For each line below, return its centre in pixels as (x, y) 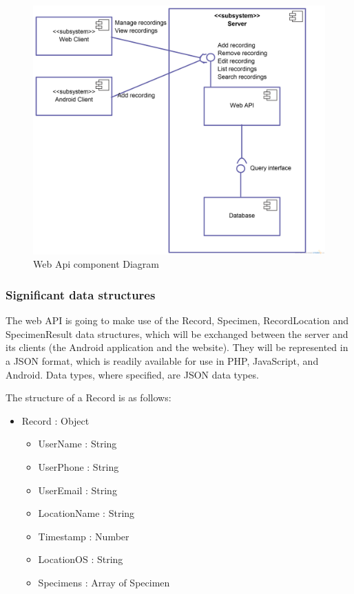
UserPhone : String (79, 467)
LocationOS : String (81, 559)
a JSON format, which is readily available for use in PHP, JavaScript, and (162, 361)
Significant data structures (81, 295)
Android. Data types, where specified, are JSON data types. (132, 374)
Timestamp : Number (84, 536)
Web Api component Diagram (96, 264)
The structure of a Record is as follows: (88, 397)
